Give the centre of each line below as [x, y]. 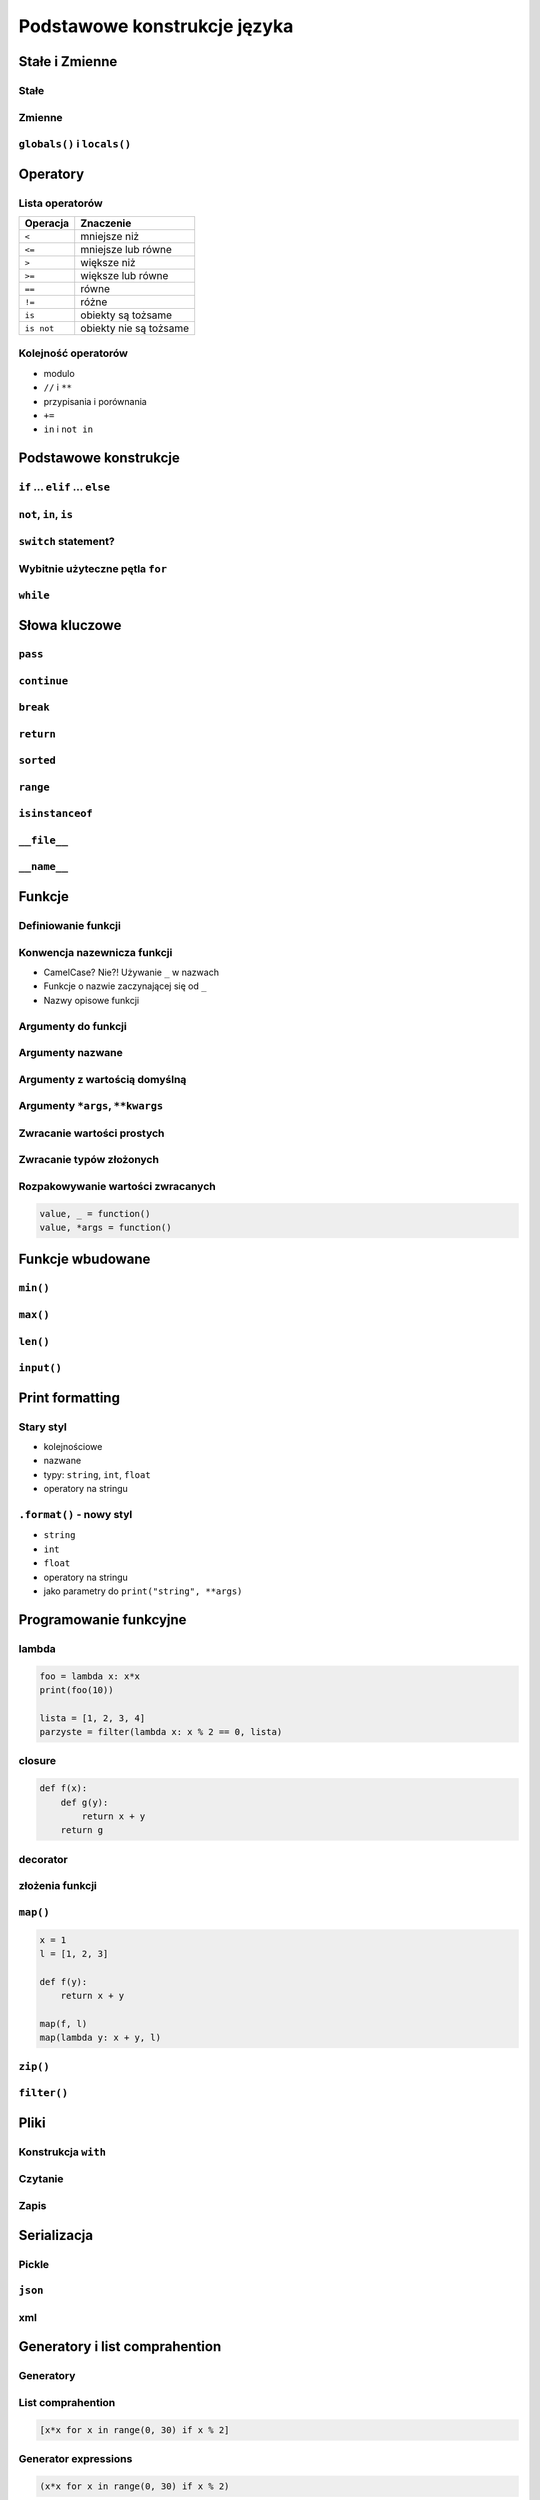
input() [40, 1368]
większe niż [108, 263]
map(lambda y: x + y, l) [100, 2038]
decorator [43, 1859]
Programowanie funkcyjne [102, 1619]
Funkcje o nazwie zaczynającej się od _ [125, 986]
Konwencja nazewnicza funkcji [95, 952]
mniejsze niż [110, 237]
